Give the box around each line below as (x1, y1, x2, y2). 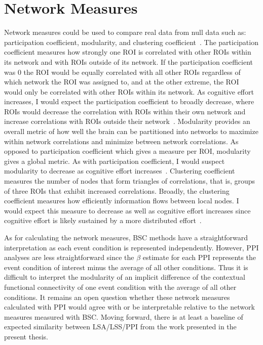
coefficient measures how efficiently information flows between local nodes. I (4, 195, 239, 206)
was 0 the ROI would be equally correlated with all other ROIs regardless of (4, 66, 241, 77)
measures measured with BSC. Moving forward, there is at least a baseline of (4, 311, 243, 322)
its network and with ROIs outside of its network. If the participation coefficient (4, 56, 253, 67)
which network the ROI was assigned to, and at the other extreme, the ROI (4, 76, 239, 87)
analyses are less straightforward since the (4, 252, 134, 263)
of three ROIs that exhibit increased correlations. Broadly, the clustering (4, 185, 230, 196)
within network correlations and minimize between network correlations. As (4, 136, 239, 146)
